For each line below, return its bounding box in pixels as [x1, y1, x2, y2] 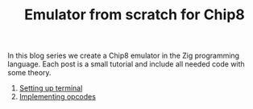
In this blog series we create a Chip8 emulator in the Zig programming [7, 50, 239, 61]
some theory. [7, 68, 52, 78]
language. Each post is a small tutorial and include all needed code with [7, 59, 245, 69]
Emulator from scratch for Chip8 [24, 6, 245, 24]
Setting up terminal [19, 83, 83, 93]
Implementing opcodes [19, 92, 96, 102]
